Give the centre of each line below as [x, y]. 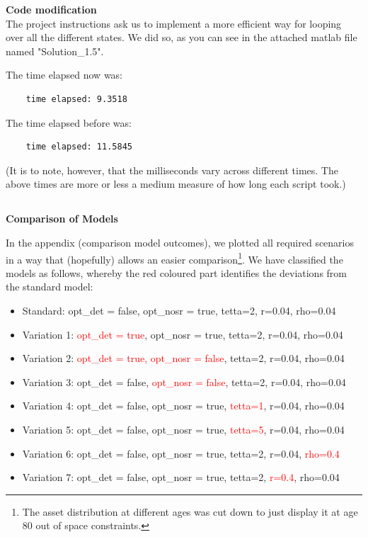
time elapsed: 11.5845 [79, 147]
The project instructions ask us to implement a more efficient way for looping [174, 23]
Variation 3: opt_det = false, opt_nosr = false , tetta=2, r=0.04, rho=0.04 [184, 381]
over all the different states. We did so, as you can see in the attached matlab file [182, 37]
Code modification [51, 9]
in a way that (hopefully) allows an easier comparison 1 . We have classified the [174, 258]
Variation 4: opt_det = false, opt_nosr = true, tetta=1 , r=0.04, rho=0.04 [183, 406]
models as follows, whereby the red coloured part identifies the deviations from [177, 272]
